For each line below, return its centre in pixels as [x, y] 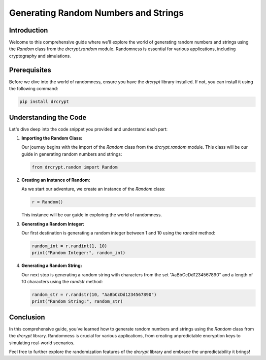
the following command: [34, 89]
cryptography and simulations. [40, 56]
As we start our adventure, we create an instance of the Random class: [94, 189]
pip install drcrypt [44, 102]
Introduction [29, 30]
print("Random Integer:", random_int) [79, 253]
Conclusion [27, 317]
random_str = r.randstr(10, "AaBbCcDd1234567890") [94, 295]
